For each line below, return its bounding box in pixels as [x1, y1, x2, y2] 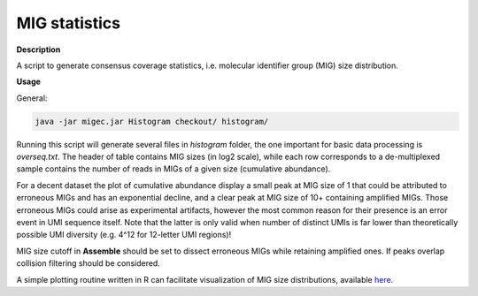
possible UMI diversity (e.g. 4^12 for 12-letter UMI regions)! [16, 230, 232, 240]
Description [16, 44, 61, 55]
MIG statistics [16, 13, 121, 33]
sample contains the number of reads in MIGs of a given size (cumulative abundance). [16, 163, 331, 174]
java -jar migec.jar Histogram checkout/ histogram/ [35, 116, 269, 126]
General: [16, 93, 48, 103]
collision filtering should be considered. [16, 258, 161, 269]
